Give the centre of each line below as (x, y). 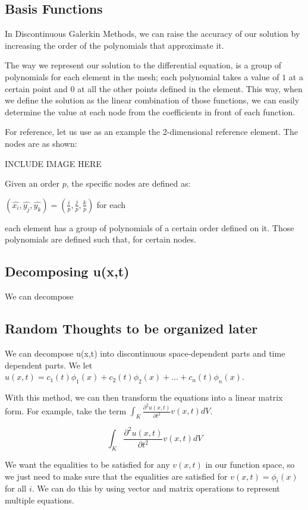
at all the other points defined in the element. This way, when (190, 88)
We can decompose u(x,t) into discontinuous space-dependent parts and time (145, 353)
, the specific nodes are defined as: (128, 183)
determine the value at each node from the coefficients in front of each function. (150, 111)
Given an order (32, 183)
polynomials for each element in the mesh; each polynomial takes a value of (142, 76)
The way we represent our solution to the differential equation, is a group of (143, 65)
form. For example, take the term (66, 410)
